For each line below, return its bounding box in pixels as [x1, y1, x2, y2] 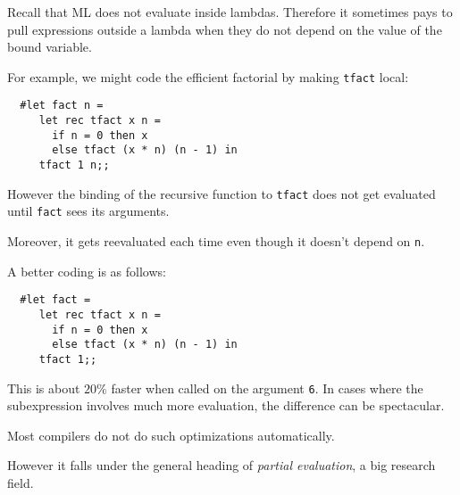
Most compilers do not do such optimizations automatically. [7, 425, 335, 444]
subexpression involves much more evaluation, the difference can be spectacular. [7, 396, 445, 415]
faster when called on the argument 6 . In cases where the [111, 378, 423, 397]
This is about [7, 378, 80, 397]
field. [7, 474, 34, 491]
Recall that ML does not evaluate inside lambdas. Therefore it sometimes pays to [7, 3, 453, 21]
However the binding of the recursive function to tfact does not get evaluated [7, 184, 436, 202]
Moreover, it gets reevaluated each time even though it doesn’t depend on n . [7, 232, 425, 251]
